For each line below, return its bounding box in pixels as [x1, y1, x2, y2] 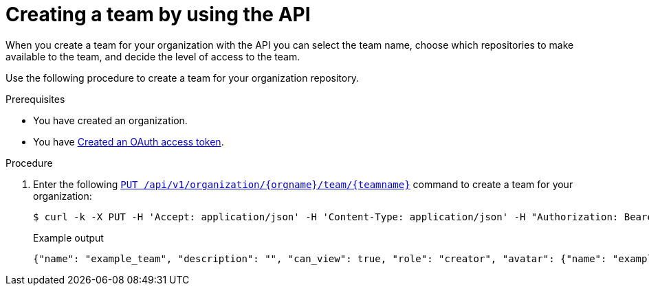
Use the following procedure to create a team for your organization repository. [5, 71, 359, 84]
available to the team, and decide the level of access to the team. [5, 50, 300, 62]
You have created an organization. [33, 114, 188, 126]
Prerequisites [5, 93, 65, 105]
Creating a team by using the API [5, 3, 311, 26]
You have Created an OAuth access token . [33, 135, 224, 148]
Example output [33, 231, 104, 244]
